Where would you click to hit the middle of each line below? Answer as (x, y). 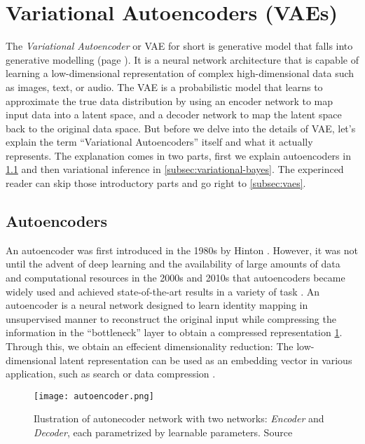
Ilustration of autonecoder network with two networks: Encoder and (179, 418)
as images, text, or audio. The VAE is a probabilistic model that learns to (164, 86)
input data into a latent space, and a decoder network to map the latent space (174, 115)
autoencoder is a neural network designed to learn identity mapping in (157, 305)
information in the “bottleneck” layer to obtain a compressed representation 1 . (174, 332)
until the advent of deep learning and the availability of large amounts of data (173, 264)
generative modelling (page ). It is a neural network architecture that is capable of (182, 59)
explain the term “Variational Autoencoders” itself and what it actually (159, 142)
